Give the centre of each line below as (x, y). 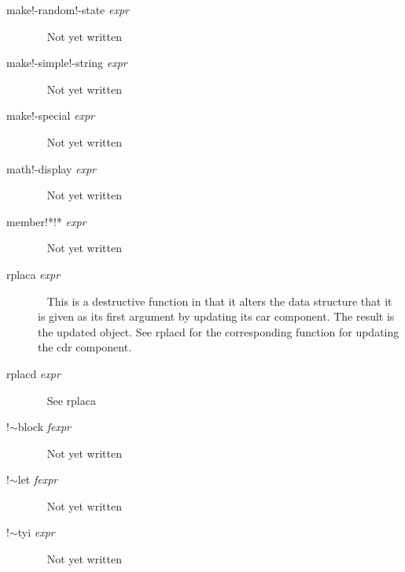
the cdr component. (85, 347)
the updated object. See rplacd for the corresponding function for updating (219, 331)
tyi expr (36, 532)
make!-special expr (51, 115)
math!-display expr (51, 168)
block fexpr (44, 427)
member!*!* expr (46, 221)
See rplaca (71, 400)
